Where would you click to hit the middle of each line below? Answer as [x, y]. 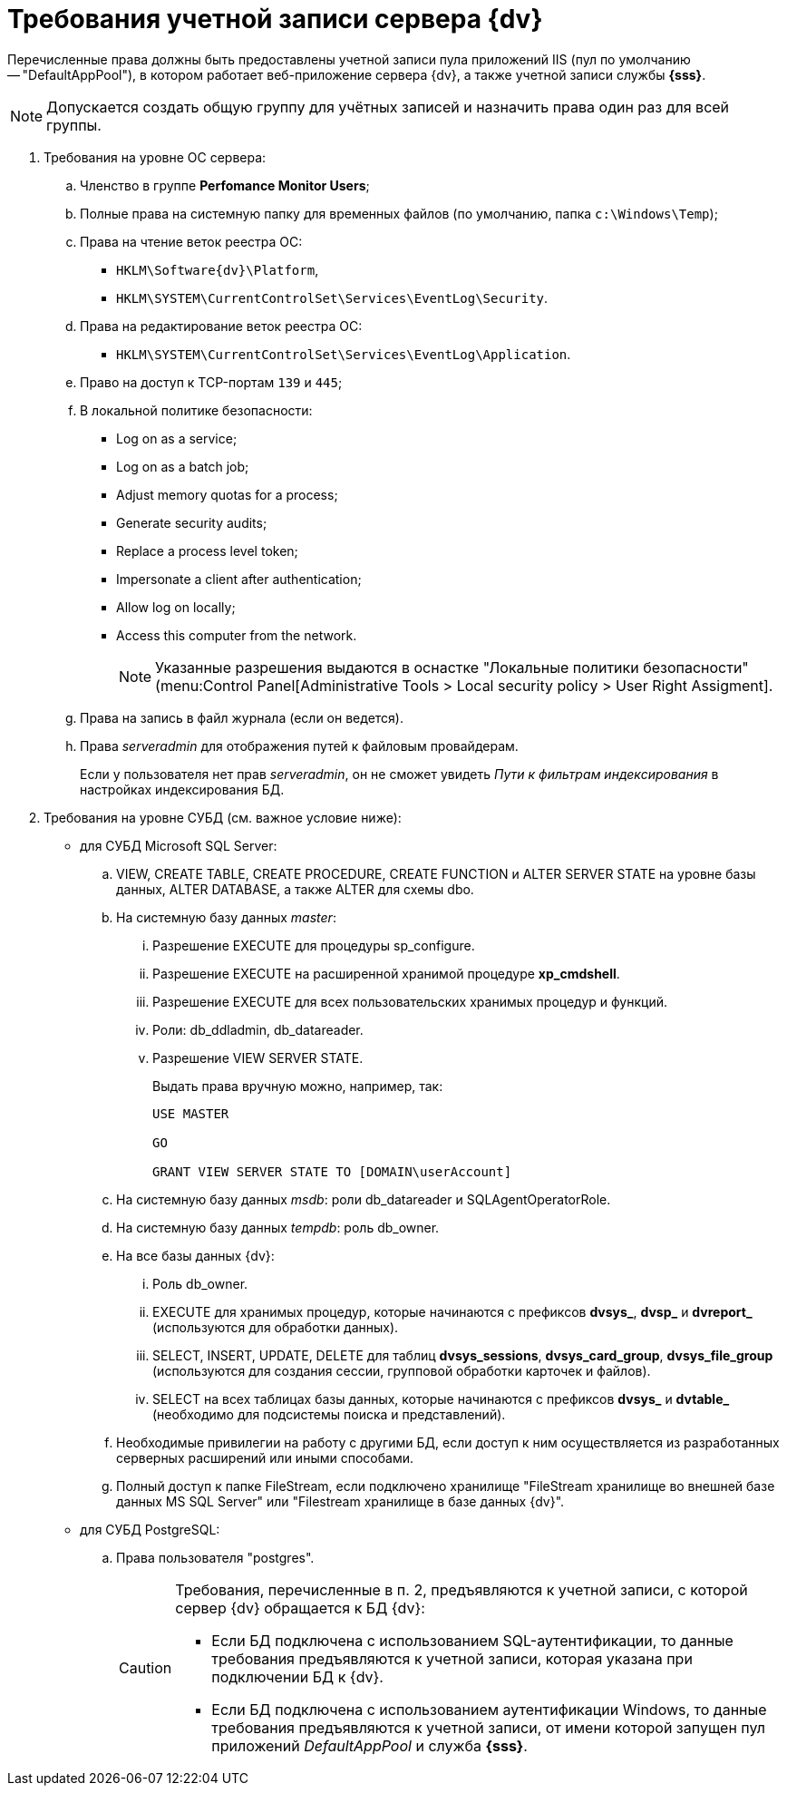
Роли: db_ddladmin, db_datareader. [258, 1029]
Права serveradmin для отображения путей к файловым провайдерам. [299, 745]
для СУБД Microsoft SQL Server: [179, 845]
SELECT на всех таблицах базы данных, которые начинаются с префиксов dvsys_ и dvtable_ [441, 1398]
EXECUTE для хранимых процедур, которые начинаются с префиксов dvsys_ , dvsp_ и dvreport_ [452, 1311]
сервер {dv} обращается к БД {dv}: [300, 1608]
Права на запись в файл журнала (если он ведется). [242, 717]
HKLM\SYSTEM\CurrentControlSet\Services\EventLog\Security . [332, 297]
